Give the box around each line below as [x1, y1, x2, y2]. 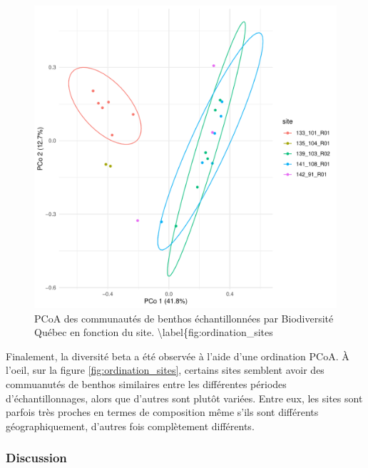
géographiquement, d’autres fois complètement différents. [6, 418, 255, 433]
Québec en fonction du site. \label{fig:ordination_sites [34, 325, 273, 340]
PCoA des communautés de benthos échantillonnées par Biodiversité [34, 310, 334, 325]
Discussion [6, 449, 67, 467]
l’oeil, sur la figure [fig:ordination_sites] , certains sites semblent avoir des [6, 362, 324, 377]
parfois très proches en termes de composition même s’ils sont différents [6, 405, 319, 419]
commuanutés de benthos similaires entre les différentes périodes [6, 376, 287, 391]
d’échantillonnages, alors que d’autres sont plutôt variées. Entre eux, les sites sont [6, 390, 363, 405]
